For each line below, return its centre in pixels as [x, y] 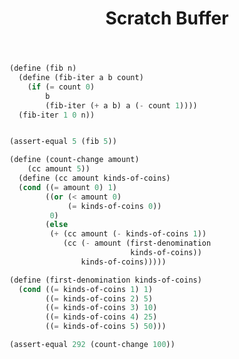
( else [57, 225]
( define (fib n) [43, 68]
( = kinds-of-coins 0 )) [114, 206]
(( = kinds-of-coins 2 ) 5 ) [99, 298]
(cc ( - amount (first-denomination [137, 243]
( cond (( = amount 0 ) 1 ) [67, 187]
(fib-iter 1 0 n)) [57, 115]
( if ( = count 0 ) [61, 87]
